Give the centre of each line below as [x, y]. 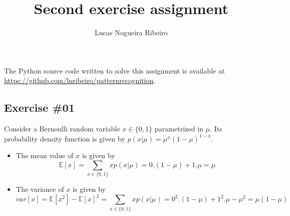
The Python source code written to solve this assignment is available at [114, 70]
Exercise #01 [39, 107]
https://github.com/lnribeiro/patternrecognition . [80, 80]
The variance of [40, 189]
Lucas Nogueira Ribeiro [131, 32]
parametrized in [179, 129]
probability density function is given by [65, 138]
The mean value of [45, 155]
